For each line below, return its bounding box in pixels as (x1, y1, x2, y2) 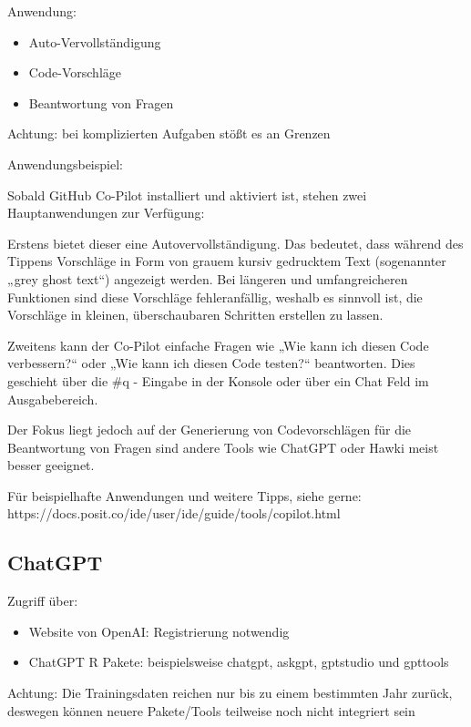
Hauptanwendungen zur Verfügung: (7, 203, 205, 222)
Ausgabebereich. (7, 389, 98, 408)
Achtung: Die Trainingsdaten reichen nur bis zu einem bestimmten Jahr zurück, (7, 683, 453, 702)
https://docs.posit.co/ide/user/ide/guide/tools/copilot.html (7, 504, 341, 523)
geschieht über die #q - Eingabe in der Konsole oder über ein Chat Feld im (7, 371, 429, 390)
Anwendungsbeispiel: (7, 154, 123, 173)
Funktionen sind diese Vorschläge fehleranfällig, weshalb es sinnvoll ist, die (7, 287, 423, 306)
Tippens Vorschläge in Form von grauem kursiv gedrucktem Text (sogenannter (7, 251, 446, 271)
